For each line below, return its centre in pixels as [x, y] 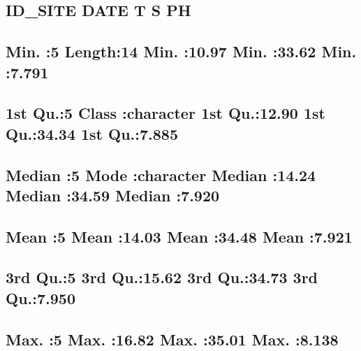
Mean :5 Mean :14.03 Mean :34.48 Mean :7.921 [179, 236]
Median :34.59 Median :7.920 [113, 195]
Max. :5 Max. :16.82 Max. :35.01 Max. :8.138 [172, 339]
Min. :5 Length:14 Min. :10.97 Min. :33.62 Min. [181, 51]
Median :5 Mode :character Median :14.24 [161, 174]
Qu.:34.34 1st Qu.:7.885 [92, 133]
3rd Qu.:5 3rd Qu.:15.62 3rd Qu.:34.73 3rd [162, 277]
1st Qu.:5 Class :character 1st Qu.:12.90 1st [165, 113]
